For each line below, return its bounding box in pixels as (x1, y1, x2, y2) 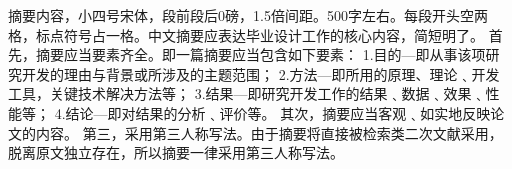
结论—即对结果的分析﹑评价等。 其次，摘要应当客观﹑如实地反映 (65, 102, 491, 123)
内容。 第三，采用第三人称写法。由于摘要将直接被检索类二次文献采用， (35, 122, 503, 143)
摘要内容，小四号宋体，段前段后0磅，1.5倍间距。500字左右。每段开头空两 (8, 5, 488, 25)
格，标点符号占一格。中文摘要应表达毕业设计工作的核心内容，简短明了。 (8, 24, 484, 45)
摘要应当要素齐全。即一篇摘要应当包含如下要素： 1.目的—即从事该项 (35, 44, 486, 65)
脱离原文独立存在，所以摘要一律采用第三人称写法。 (8, 142, 344, 163)
